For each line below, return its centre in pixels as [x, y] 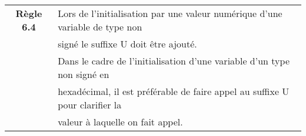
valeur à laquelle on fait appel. [120, 122]
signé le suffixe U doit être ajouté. [127, 44]
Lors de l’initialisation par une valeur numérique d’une [170, 13]
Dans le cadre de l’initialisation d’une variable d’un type [174, 61]
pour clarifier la [90, 105]
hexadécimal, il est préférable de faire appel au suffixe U [174, 91]
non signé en [84, 74]
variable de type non [100, 27]
